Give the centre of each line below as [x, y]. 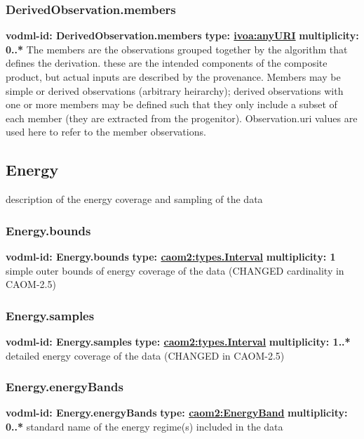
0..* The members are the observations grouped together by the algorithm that [177, 49]
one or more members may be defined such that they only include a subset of [171, 104]
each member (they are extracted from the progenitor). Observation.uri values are [182, 118]
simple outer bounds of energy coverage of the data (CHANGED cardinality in [175, 270]
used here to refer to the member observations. [106, 132]
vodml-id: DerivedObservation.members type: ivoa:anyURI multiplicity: [182, 35]
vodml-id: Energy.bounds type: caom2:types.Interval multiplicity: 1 [171, 256]
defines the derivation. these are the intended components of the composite [167, 63]
